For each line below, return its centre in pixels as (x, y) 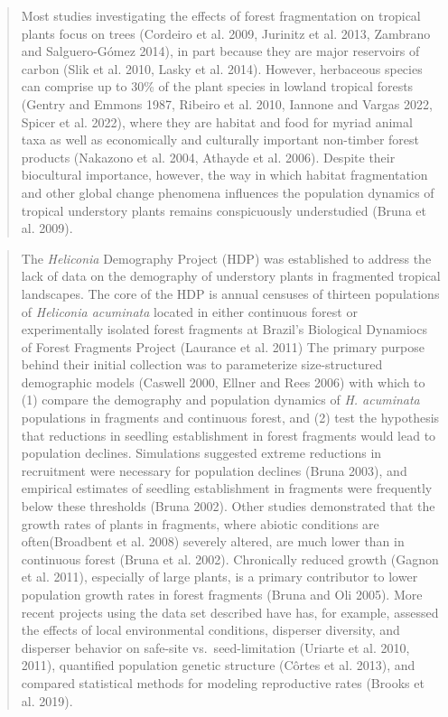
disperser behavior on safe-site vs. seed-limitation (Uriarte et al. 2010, (215, 647)
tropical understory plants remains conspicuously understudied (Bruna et (224, 210)
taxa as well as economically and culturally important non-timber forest (220, 140)
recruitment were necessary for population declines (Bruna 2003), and (214, 470)
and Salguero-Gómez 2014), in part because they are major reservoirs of (220, 51)
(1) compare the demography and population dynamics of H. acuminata (220, 400)
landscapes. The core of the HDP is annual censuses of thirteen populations (230, 293)
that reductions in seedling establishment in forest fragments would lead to (229, 435)
